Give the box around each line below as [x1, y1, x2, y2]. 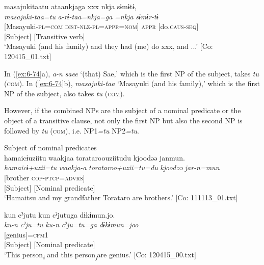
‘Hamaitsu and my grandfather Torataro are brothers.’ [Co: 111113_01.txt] [4, 192, 238, 203]
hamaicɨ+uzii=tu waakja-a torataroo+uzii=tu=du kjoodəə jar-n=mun [4, 162, 220, 173]
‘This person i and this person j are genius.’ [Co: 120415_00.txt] [4, 249, 196, 261]
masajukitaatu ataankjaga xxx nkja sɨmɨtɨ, [4, 1, 137, 11]
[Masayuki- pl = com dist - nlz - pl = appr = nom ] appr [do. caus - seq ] [4, 21, 199, 32]
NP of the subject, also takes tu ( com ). [4, 88, 125, 98]
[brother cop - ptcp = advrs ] [4, 172, 85, 182]
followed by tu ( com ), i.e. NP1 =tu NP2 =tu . [4, 125, 139, 136]
